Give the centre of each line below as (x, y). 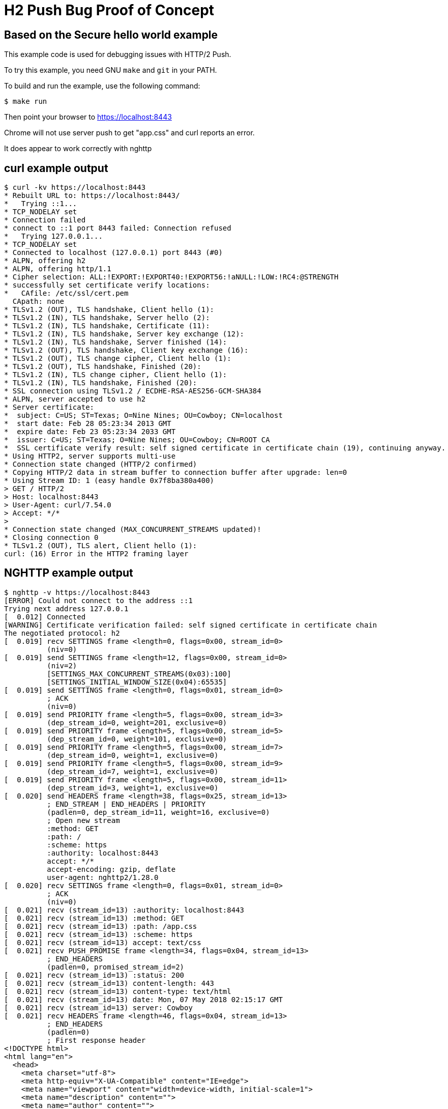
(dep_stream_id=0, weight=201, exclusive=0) (137, 722)
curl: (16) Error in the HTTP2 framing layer (96, 554)
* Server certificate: (49, 407)
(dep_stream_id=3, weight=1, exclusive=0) (133, 788)
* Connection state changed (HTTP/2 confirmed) (101, 464)
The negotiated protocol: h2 (62, 633)
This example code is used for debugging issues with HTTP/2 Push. (118, 54)
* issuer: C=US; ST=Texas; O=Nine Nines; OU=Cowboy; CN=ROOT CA (137, 440)
